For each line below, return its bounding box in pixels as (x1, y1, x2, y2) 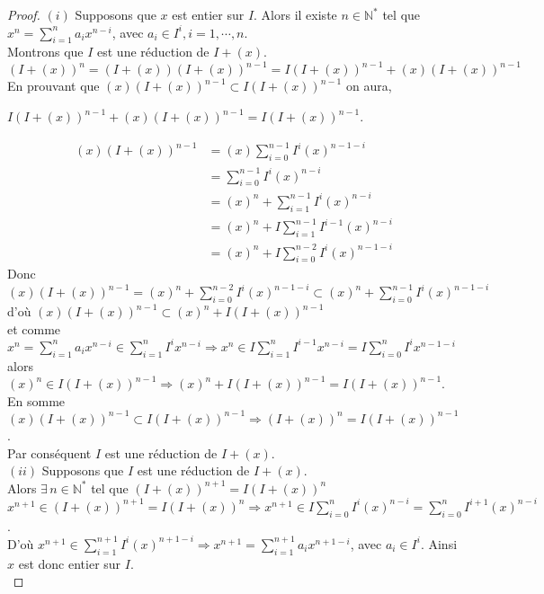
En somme (7, 391, 66, 410)
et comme (7, 319, 61, 338)
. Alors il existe (254, 5, 337, 23)
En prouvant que (7, 76, 100, 95)
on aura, (345, 76, 392, 95)
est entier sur (172, 5, 245, 23)
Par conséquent (7, 443, 92, 462)
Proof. (7, 5, 40, 23)
